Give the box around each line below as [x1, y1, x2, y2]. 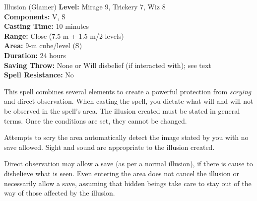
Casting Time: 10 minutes [4, 21, 89, 31]
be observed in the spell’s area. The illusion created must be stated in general [4, 105, 240, 116]
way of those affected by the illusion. [4, 188, 115, 198]
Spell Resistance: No [4, 69, 74, 80]
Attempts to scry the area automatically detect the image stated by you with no [4, 132, 249, 142]
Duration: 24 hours [4, 50, 66, 60]
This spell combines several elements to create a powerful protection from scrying [4, 86, 252, 96]
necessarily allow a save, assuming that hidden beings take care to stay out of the [4, 178, 252, 188]
